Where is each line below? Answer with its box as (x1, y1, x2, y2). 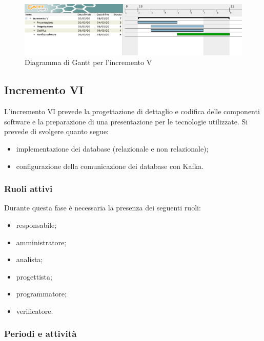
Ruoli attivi (4, 182, 53, 195)
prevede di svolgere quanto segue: (4, 126, 109, 137)
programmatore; (16, 288, 67, 299)
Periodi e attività (4, 327, 77, 340)
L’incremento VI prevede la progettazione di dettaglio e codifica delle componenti (4, 106, 260, 117)
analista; (16, 254, 43, 265)
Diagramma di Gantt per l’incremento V (25, 57, 152, 68)
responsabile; (16, 219, 57, 230)
